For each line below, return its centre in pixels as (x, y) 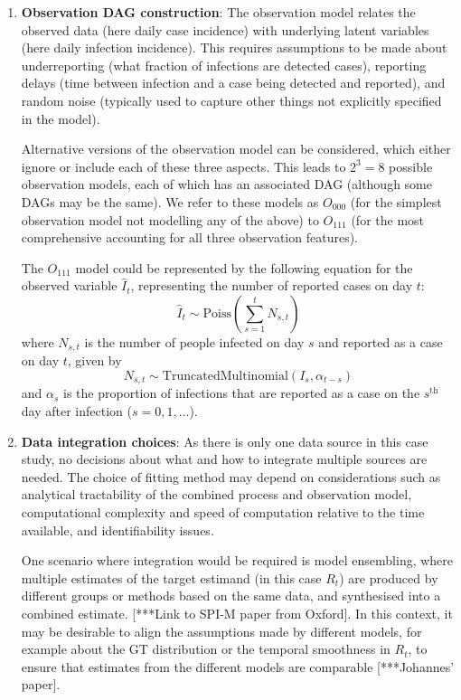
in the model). (61, 118)
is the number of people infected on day (194, 341)
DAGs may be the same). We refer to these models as (170, 201)
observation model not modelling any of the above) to (170, 219)
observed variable (69, 285)
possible (411, 166)
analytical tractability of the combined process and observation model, (216, 494)
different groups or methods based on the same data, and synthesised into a (231, 596)
